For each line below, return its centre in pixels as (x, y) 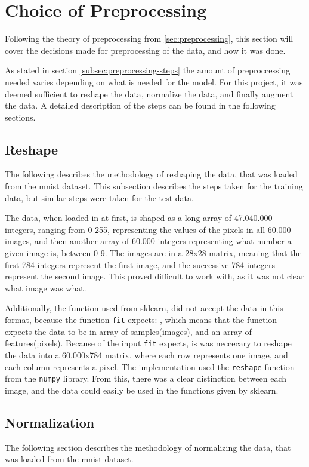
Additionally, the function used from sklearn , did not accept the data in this (144, 308)
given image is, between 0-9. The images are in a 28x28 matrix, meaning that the (153, 253)
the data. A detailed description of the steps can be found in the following (140, 105)
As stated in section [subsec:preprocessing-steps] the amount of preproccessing (148, 70)
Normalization (50, 422)
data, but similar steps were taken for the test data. (99, 197)
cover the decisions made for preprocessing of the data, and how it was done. (145, 50)
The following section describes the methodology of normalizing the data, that (148, 447)
